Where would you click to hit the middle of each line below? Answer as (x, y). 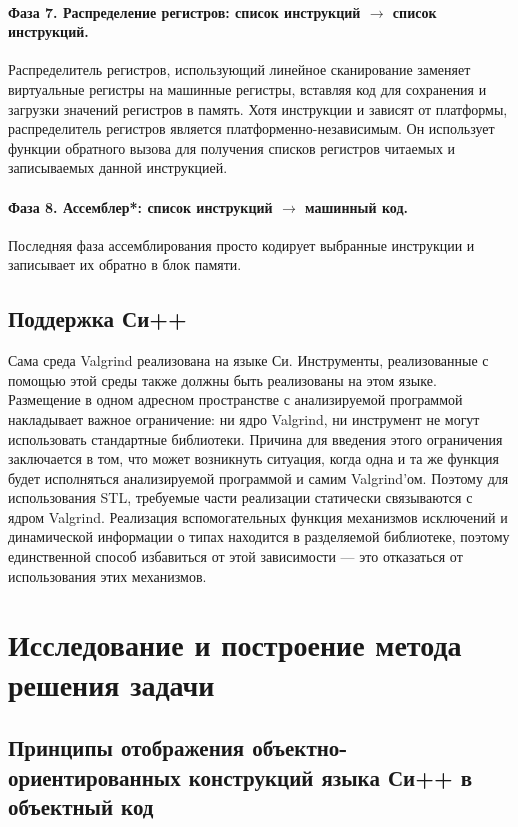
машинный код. (356, 206)
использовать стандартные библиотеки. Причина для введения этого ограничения (255, 438)
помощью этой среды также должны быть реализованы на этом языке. (222, 379)
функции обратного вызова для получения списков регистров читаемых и (232, 147)
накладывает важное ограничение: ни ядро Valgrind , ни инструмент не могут (244, 418)
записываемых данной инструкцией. (118, 167)
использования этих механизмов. (107, 575)
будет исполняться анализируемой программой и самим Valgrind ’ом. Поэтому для (258, 477)
